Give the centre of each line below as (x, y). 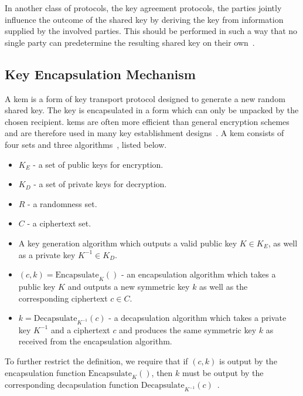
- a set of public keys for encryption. (98, 164)
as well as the (224, 286)
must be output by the (223, 372)
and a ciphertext (80, 329)
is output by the (248, 361)
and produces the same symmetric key (188, 329)
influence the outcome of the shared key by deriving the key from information (144, 19)
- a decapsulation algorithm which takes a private (198, 318)
